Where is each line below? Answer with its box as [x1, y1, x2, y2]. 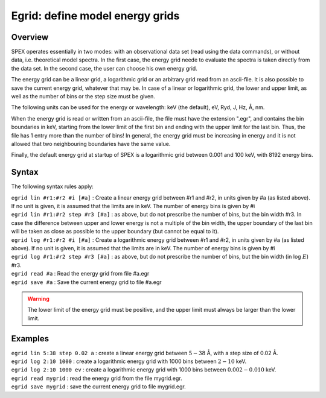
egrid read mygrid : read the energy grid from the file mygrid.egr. [11, 374, 182, 382]
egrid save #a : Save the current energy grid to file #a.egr [11, 278, 162, 286]
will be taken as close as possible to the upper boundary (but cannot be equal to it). [11, 228, 219, 235]
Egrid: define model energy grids [11, 9, 180, 22]
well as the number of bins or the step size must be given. [11, 93, 155, 100]
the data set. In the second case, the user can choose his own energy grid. [11, 65, 197, 72]
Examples [11, 333, 50, 344]
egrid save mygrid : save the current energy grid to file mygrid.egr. [11, 383, 187, 390]
